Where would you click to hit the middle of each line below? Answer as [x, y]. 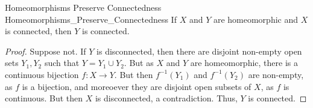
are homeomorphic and [256, 19]
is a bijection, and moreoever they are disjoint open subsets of [137, 86]
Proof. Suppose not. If [46, 51]
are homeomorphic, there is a [244, 63]
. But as [139, 63]
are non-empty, [276, 74]
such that [62, 63]
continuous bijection [42, 74]
